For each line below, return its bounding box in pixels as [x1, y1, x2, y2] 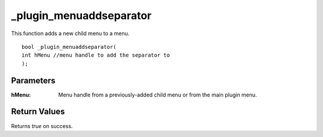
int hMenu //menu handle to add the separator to [22, 52, 170, 59]
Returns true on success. [11, 122, 73, 129]
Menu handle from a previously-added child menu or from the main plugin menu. [58, 91, 257, 98]
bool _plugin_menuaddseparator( [22, 43, 117, 50]
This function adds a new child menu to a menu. [11, 30, 130, 37]
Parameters [11, 75, 56, 86]
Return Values [11, 107, 65, 117]
